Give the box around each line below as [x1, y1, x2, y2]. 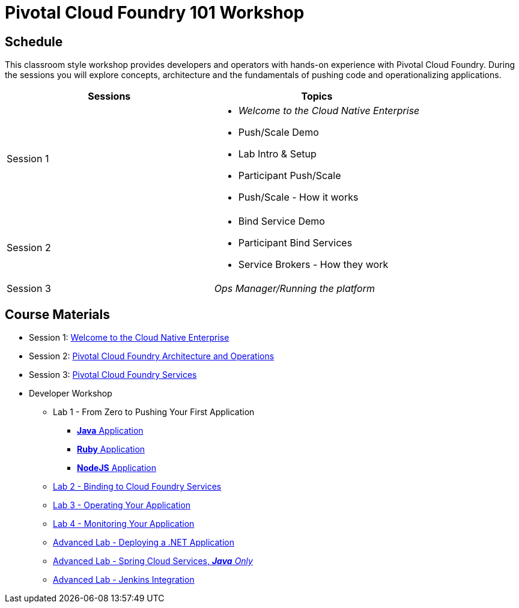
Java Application [77, 425, 144, 436]
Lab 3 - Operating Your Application [53, 500, 191, 511]
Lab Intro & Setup [238, 148, 317, 160]
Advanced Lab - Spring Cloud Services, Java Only [53, 556, 253, 567]
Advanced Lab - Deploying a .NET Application [53, 537, 234, 548]
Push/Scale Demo [238, 126, 319, 139]
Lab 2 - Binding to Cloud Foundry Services [53, 481, 222, 492]
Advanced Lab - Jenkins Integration [53, 574, 195, 585]
